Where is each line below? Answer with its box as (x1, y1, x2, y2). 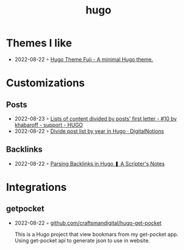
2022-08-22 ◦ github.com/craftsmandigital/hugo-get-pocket (14, 219, 162, 226)
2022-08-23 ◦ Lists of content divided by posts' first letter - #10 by (14, 115, 177, 122)
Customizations (6, 77, 85, 90)
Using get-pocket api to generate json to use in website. (14, 237, 151, 244)
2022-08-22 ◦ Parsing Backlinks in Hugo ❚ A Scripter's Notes (14, 160, 165, 167)
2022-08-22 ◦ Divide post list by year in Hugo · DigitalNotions (14, 127, 164, 135)
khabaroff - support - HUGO (14, 121, 83, 128)
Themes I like (6, 36, 72, 50)
